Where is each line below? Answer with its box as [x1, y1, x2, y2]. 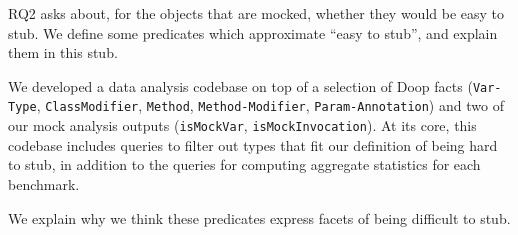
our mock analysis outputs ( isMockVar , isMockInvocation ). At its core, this [8, 115, 477, 136]
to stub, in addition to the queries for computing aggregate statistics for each [8, 154, 481, 175]
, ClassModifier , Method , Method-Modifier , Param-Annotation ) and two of [36, 95, 504, 116]
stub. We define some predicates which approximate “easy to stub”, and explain [8, 22, 498, 43]
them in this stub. [8, 42, 118, 63]
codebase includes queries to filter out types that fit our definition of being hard [8, 134, 498, 155]
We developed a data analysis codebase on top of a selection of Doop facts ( [8, 75, 473, 96]
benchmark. [8, 173, 80, 194]
